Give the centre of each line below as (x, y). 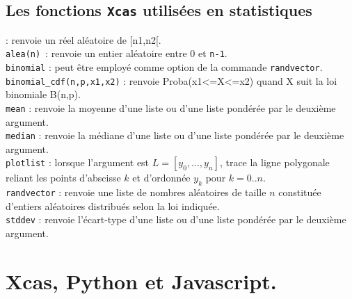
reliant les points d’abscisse (63, 178)
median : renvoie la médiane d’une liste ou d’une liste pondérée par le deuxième (175, 135)
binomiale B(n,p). (43, 94)
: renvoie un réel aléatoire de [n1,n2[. (83, 39)
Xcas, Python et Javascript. (141, 281)
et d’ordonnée (161, 178)
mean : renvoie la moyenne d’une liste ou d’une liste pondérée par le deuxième (171, 107)
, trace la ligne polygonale (274, 162)
